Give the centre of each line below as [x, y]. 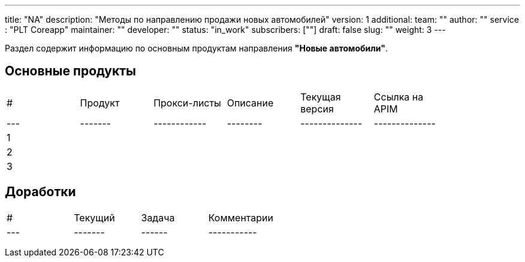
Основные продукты [70, 71]
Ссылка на [399, 97]
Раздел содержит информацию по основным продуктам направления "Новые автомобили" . [196, 48]
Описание [250, 103]
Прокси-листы [187, 103]
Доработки [40, 192]
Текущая [321, 97]
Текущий [94, 217]
